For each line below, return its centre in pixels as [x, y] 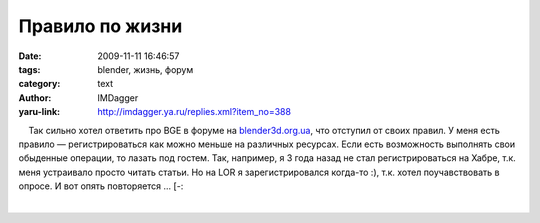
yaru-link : [39, 112]
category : [39, 84]
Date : [30, 56]
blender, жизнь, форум [145, 69]
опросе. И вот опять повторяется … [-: [101, 186]
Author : [35, 97]
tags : [29, 69]
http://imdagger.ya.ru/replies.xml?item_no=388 [194, 112]
